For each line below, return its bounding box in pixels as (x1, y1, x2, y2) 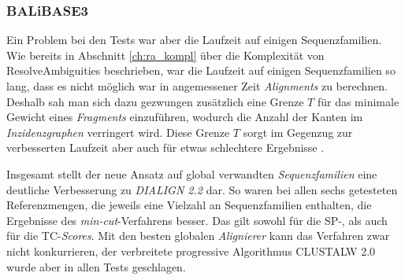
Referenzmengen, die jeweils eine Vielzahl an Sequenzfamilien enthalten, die (6, 197, 372, 213)
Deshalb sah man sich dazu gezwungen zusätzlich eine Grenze (6, 93, 304, 109)
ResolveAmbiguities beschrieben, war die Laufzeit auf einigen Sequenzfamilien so (6, 62, 396, 79)
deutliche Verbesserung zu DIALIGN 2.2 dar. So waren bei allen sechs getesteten (6, 181, 398, 197)
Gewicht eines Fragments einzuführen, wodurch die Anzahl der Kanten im (6, 109, 363, 125)
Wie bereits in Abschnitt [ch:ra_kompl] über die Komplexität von (6, 46, 325, 63)
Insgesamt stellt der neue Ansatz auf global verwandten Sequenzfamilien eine (6, 165, 377, 182)
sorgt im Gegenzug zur (243, 123, 353, 140)
